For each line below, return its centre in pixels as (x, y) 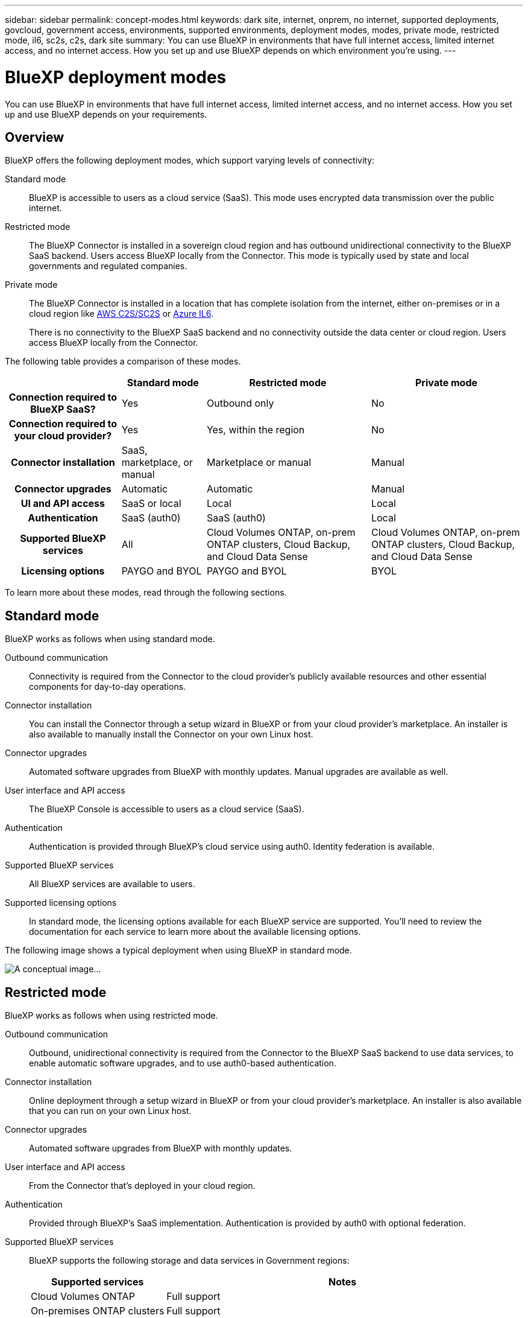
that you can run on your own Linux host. (110, 1111)
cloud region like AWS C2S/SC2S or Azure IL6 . (121, 314)
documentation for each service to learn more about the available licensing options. (195, 932)
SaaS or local (151, 504)
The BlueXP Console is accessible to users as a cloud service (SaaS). (167, 809)
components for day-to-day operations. (108, 687)
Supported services (97, 1282)
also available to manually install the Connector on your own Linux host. (171, 734)
